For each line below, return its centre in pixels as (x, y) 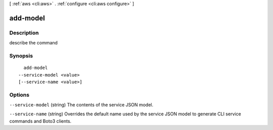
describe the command (34, 43)
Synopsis (21, 55)
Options (19, 95)
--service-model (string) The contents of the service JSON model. (81, 105)
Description (24, 33)
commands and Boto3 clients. (40, 121)
